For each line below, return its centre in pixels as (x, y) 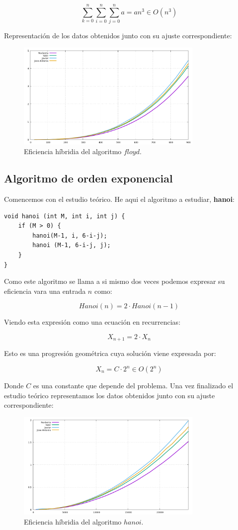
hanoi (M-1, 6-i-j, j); (72, 245)
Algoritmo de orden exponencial (88, 178)
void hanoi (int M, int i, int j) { (65, 216)
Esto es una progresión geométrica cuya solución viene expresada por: (110, 353)
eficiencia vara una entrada (45, 291)
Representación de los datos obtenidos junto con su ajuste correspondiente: (118, 36)
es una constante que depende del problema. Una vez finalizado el (133, 385)
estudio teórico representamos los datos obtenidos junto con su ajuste (110, 395)
